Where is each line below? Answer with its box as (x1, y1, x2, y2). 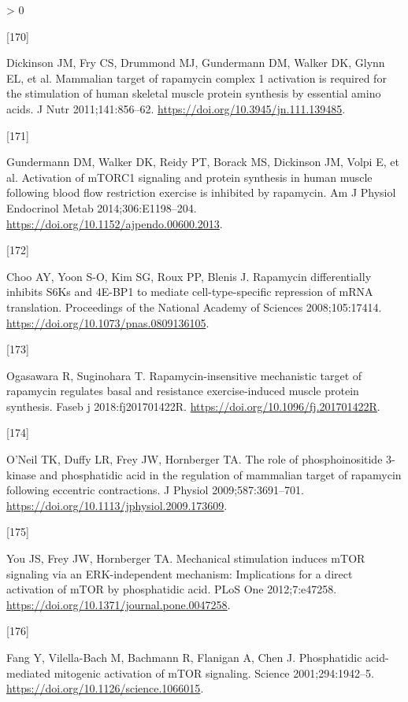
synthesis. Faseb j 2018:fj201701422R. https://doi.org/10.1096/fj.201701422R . (6, 397, 380, 414)
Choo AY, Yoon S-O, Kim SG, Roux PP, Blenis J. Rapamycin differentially (6, 268, 372, 284)
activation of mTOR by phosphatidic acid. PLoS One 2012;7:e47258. (6, 581, 337, 597)
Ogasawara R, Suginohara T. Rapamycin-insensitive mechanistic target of (6, 367, 362, 383)
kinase (6, 466, 36, 482)
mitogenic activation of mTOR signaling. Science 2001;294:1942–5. (54, 664, 374, 681)
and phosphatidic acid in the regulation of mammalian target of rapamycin (39, 466, 402, 482)
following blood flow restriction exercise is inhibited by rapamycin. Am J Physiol (6, 184, 396, 201)
